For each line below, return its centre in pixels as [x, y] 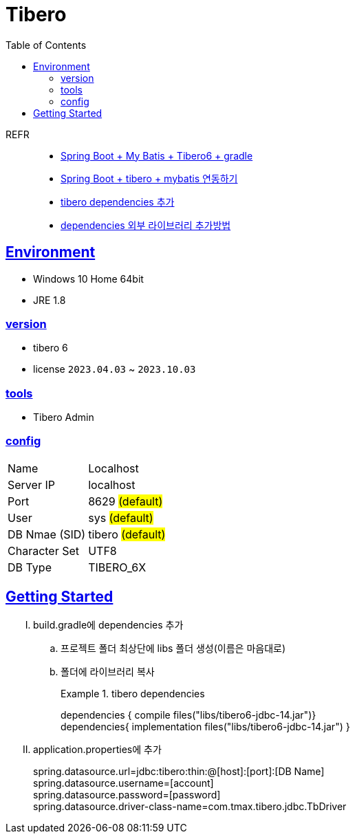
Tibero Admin [64, 417]
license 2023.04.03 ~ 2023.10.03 [115, 369]
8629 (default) [126, 501]
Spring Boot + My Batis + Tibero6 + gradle [157, 155]
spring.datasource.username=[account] [123, 783]
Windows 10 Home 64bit [88, 279]
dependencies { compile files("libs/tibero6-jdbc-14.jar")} [189, 715]
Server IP [31, 484]
